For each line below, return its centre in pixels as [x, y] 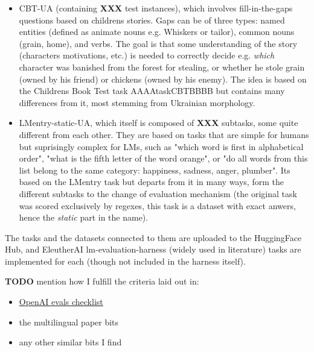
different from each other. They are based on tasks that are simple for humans [164, 134]
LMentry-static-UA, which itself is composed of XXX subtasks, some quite [159, 123]
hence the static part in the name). [84, 217]
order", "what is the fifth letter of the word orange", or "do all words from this [163, 158]
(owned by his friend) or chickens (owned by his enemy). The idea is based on [163, 79]
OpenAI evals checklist [61, 302]
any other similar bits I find [70, 342]
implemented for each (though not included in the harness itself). [125, 261]
